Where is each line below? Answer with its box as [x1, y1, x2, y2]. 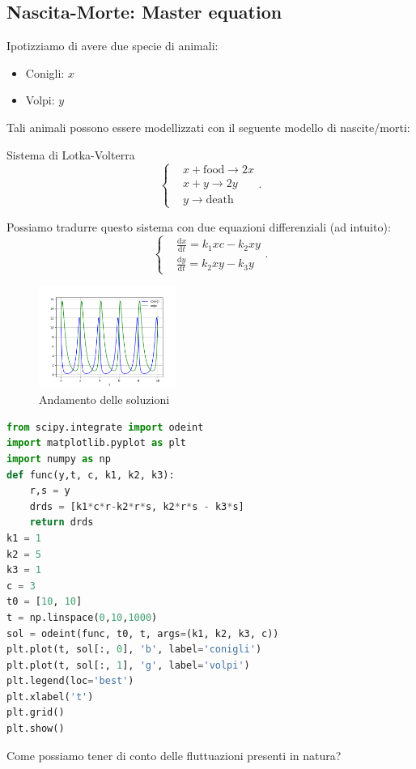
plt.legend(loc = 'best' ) [6, 675, 134, 687]
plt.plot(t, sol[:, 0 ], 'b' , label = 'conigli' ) [6, 644, 262, 656]
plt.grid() [6, 707, 65, 719]
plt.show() [6, 723, 65, 735]
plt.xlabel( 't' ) [6, 690, 94, 703]
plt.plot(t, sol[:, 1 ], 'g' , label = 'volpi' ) [6, 659, 250, 671]
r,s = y [29, 485, 70, 497]
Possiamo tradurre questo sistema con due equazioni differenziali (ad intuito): [6, 218, 391, 235]
